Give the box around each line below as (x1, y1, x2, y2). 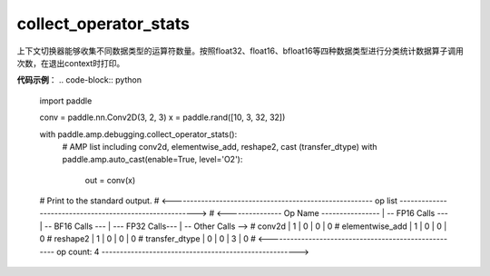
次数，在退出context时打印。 (16, 57, 125, 68)
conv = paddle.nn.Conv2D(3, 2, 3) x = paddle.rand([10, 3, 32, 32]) (39, 112, 286, 123)
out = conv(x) (84, 174, 136, 185)
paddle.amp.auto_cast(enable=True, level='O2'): (62, 154, 243, 165)
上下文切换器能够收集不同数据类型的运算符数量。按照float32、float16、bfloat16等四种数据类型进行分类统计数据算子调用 (16, 45, 465, 56)
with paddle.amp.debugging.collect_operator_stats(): (39, 128, 238, 140)
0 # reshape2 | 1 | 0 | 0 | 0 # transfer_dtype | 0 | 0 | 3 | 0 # (39, 233, 256, 244)
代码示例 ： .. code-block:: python (16, 74, 142, 85)
